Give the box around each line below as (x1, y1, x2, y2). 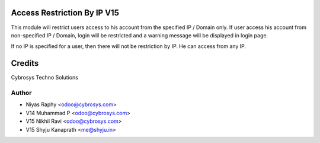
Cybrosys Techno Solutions (11, 74, 78, 81)
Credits (11, 58, 39, 68)
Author (11, 88, 32, 97)
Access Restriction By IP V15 (11, 8, 120, 18)
